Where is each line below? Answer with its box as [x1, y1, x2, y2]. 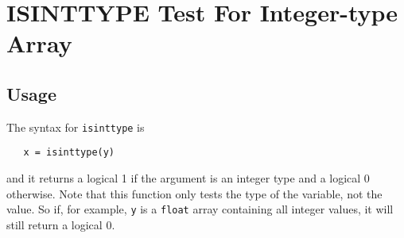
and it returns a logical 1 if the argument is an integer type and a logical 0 [6, 170, 370, 186]
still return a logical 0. [6, 216, 115, 232]
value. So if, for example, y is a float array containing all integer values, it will [6, 201, 394, 217]
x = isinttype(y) [23, 147, 115, 159]
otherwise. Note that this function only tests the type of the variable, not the [6, 185, 383, 202]
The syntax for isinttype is [6, 118, 145, 135]
